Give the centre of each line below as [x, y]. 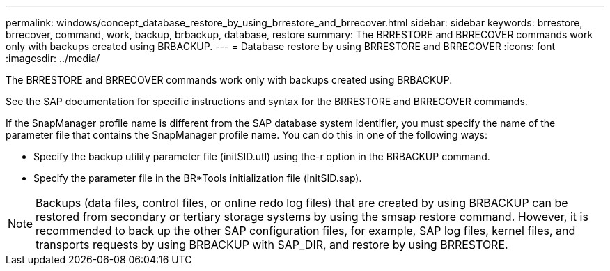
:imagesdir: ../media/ [53, 58]
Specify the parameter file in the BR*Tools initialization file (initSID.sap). [198, 178]
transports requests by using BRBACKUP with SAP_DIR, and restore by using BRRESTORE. [272, 245]
